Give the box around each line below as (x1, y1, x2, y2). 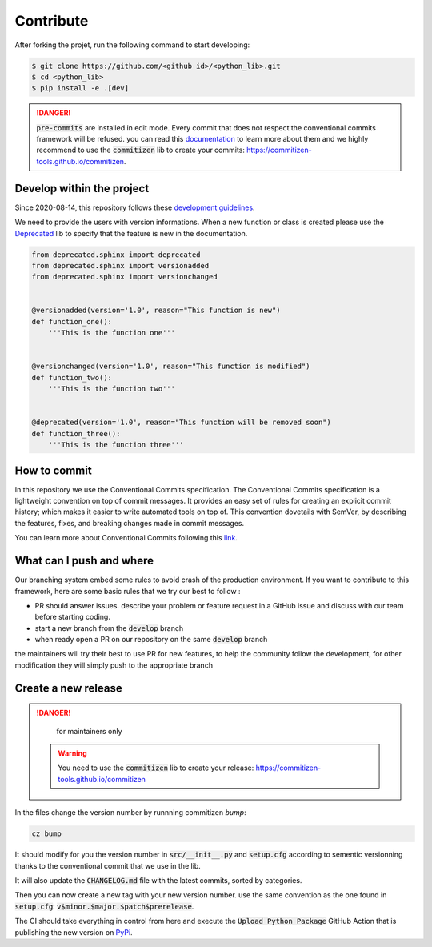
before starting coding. (34, 612, 111, 622)
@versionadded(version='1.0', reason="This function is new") (31, 306, 281, 315)
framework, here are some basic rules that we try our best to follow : (14, 586, 241, 596)
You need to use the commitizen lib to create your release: (58, 763, 254, 772)
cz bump (31, 829, 62, 838)
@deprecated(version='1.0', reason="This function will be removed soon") (31, 418, 332, 427)
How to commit (14, 463, 92, 477)
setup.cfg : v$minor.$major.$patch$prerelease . (14, 901, 194, 911)
